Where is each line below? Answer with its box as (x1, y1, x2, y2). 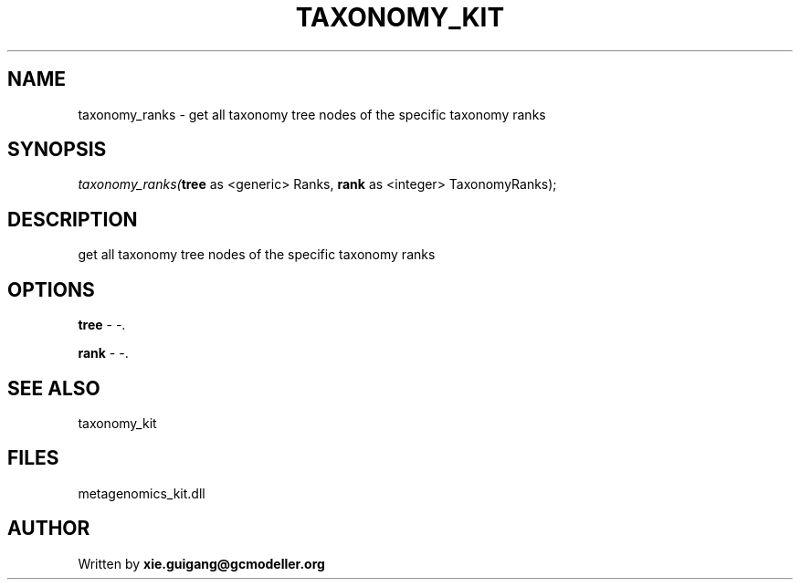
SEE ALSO (7, 376, 100, 400)
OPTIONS (7, 278, 95, 301)
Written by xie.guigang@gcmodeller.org (78, 555, 325, 571)
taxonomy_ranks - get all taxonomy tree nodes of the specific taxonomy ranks (78, 106, 546, 122)
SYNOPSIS (7, 138, 107, 162)
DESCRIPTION (7, 207, 138, 231)
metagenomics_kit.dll (78, 485, 205, 501)
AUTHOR (7, 517, 90, 540)
